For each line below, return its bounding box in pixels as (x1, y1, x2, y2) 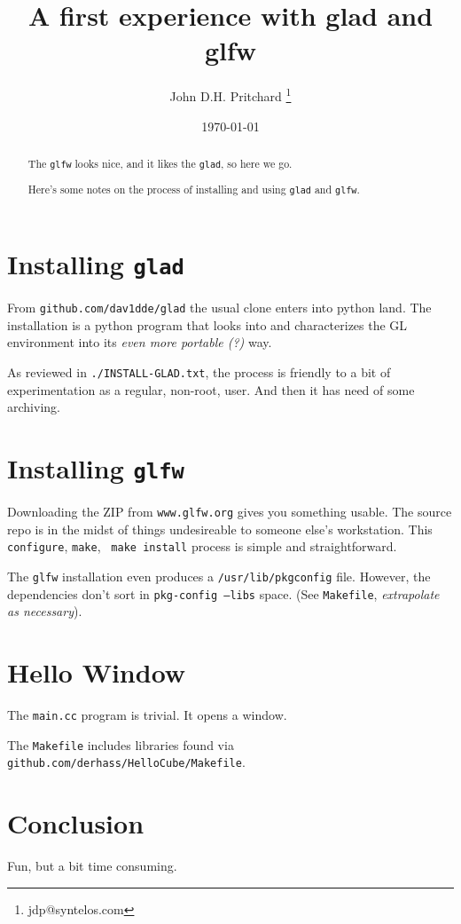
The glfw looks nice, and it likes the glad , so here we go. (27, 155, 293, 170)
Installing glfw (7, 450, 184, 486)
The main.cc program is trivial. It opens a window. (7, 706, 287, 724)
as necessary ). (7, 602, 82, 620)
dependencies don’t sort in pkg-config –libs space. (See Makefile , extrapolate (7, 584, 440, 603)
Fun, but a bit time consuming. (7, 857, 177, 875)
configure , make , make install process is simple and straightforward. (7, 537, 397, 556)
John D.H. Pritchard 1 (169, 84, 292, 105)
